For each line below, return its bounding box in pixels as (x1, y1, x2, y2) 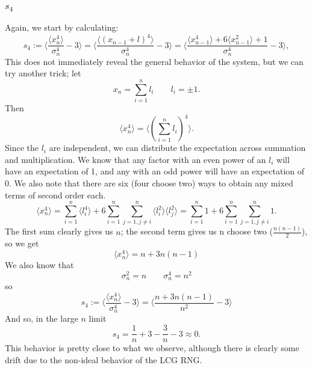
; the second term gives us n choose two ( (120, 225, 273, 238)
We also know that (5, 259, 74, 271)
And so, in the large (5, 312, 78, 325)
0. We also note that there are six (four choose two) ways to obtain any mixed (5, 177, 293, 189)
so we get (5, 237, 39, 250)
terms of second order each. (5, 188, 106, 201)
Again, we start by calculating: (5, 21, 119, 34)
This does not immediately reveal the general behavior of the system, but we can (5, 55, 304, 67)
